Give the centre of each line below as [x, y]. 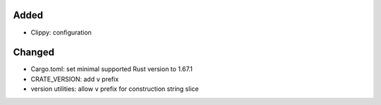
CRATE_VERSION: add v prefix [75, 79]
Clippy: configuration [61, 32]
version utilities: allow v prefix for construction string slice [115, 89]
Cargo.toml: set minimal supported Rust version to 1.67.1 [112, 69]
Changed [34, 52]
